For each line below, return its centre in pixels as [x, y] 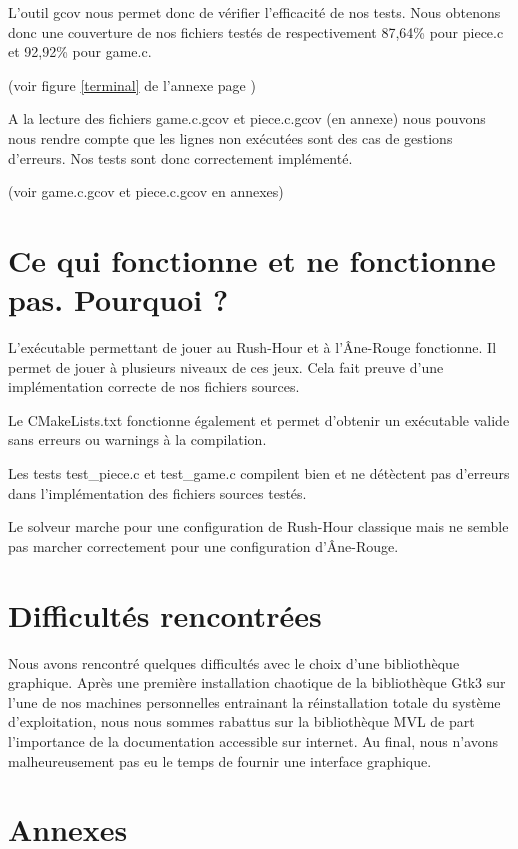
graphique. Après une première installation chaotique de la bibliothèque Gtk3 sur [257, 682]
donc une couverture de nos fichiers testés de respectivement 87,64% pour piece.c [256, 31]
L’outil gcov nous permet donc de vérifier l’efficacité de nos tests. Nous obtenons [254, 12]
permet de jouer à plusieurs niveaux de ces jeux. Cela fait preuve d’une [226, 366]
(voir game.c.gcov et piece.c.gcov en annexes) [146, 191]
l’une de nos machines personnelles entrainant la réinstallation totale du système [254, 701]
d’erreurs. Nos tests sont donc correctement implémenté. [180, 157]
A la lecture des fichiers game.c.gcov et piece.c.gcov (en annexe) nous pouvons [247, 118]
